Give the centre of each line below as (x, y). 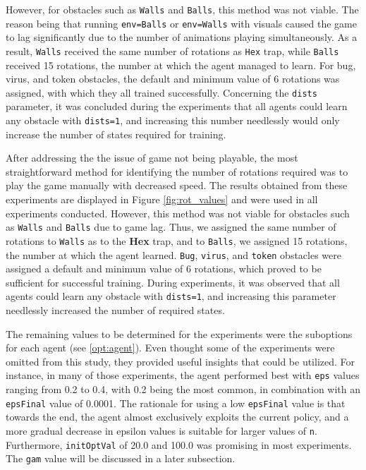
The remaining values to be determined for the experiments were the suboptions (179, 333)
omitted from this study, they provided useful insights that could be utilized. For (181, 361)
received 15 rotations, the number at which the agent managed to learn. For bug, (181, 65)
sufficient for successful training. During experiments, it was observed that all (173, 282)
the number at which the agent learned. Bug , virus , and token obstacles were (173, 254)
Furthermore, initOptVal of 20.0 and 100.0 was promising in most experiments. (179, 444)
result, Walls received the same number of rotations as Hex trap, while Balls (172, 50)
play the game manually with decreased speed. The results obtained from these (177, 185)
